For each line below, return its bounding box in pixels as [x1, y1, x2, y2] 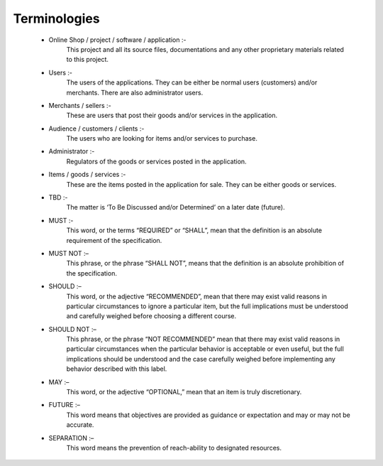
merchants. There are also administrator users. [66, 88, 204, 97]
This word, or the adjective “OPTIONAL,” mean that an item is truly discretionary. [66, 388, 302, 396]
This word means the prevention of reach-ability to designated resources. [66, 444, 282, 452]
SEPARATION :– [48, 433, 94, 442]
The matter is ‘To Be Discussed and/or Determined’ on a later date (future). [66, 203, 285, 212]
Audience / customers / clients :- [48, 124, 145, 133]
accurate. [66, 421, 94, 429]
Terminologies [13, 11, 100, 26]
